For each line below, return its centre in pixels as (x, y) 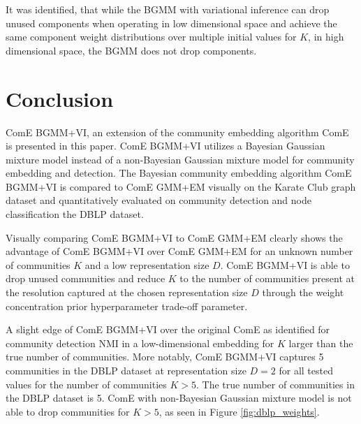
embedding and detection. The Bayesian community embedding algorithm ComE (179, 173)
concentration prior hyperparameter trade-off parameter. (127, 306)
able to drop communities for (68, 411)
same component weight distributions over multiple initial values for (151, 37)
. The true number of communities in (275, 384)
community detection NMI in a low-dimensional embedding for (140, 343)
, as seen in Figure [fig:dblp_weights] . (239, 411)
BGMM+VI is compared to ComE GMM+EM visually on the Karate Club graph (181, 186)
